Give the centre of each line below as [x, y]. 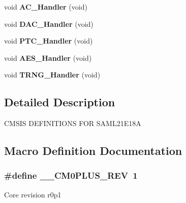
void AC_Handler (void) [46, 7]
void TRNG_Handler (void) [52, 75]
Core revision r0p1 [33, 194]
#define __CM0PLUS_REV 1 [71, 175]
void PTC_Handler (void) [49, 41]
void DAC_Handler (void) [49, 24]
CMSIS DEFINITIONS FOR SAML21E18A [73, 123]
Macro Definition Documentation [93, 151]
